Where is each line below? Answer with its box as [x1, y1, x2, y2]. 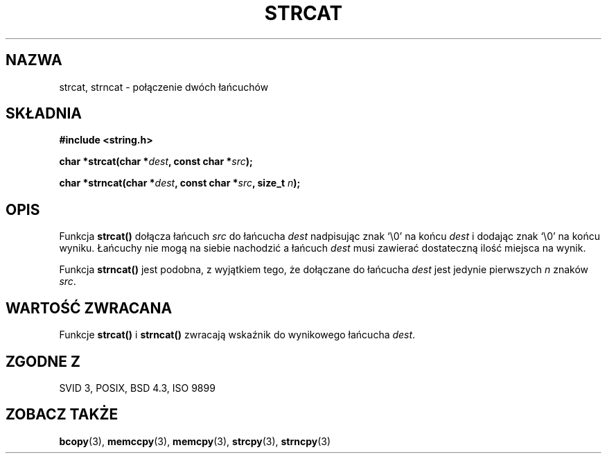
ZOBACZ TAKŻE [6, 406, 118, 424]
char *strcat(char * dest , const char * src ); [59, 155, 253, 168]
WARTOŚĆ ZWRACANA [6, 299, 173, 317]
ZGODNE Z [6, 352, 81, 370]
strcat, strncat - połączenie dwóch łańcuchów [59, 80, 269, 93]
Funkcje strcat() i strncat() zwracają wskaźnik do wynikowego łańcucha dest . [59, 329, 416, 341]
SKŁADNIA [6, 105, 82, 123]
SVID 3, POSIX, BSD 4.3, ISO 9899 [59, 381, 215, 394]
